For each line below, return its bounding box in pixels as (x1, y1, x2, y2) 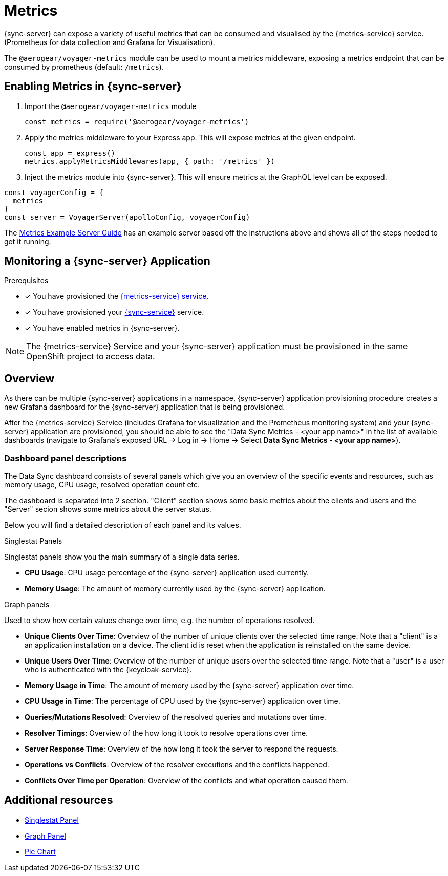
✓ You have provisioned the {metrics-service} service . (25, 292, 209, 301)
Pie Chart (25, 847, 56, 856)
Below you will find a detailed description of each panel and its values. (4, 521, 241, 530)
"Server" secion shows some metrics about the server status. (4, 505, 211, 514)
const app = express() (25, 148, 116, 157)
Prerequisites (4, 276, 49, 285)
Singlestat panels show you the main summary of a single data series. (4, 552, 240, 562)
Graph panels (4, 600, 50, 609)
